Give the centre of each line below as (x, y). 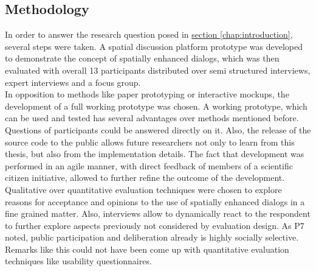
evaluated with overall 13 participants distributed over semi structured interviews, (158, 70)
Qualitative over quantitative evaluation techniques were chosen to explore (143, 189)
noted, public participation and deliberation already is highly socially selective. (152, 237)
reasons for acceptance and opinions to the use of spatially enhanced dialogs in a (155, 201)
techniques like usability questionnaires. (78, 261)
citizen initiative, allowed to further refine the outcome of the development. (145, 178)
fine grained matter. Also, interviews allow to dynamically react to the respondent (158, 213)
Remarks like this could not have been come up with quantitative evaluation (147, 249)
